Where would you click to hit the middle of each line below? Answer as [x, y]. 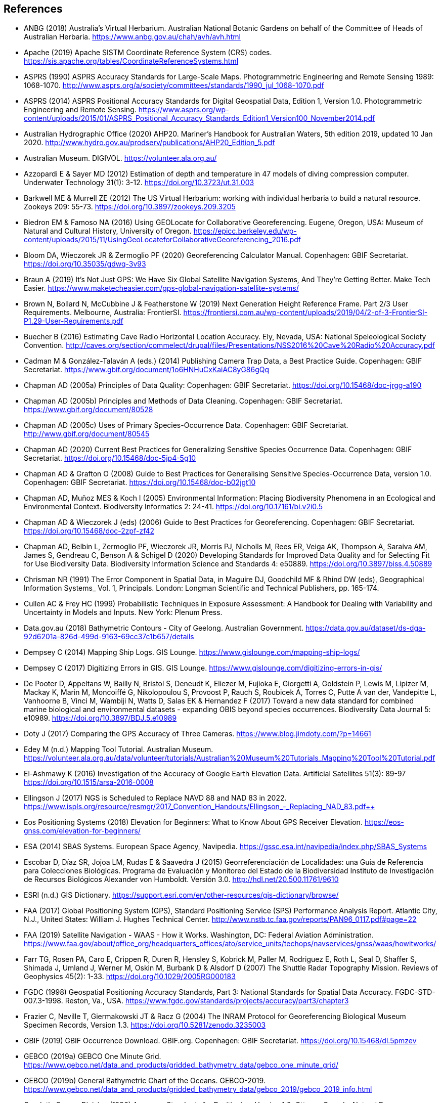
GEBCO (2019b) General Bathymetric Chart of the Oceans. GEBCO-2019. [145, 1081]
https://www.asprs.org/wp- [184, 110]
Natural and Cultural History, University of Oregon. [108, 231]
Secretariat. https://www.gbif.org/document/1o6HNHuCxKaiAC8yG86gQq [147, 370]
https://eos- [384, 822]
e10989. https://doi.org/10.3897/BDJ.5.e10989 [100, 718]
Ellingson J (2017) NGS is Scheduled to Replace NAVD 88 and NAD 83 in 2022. [155, 798]
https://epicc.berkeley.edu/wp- [245, 231]
